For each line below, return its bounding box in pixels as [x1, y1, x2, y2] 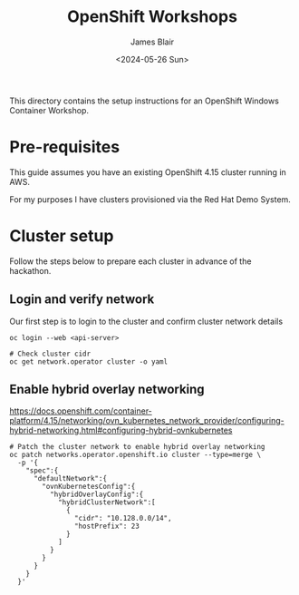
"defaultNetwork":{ [33, 474, 107, 483]
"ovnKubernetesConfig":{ [42, 483, 136, 492]
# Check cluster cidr [9, 349, 92, 358]
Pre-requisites [9, 137, 121, 158]
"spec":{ [25, 466, 59, 475]
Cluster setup [9, 226, 114, 247]
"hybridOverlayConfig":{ [49, 490, 144, 500]
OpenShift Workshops [66, 6, 238, 27]
